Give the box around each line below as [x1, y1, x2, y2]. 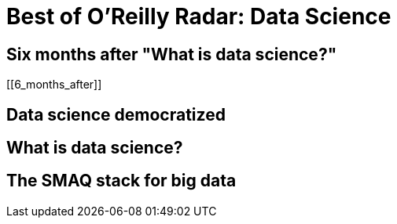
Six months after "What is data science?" [6, 44, 337, 64]
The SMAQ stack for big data [6, 171, 237, 191]
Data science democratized [6, 104, 226, 125]
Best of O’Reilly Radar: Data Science [6, 3, 391, 30]
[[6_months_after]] [6, 78, 102, 92]
